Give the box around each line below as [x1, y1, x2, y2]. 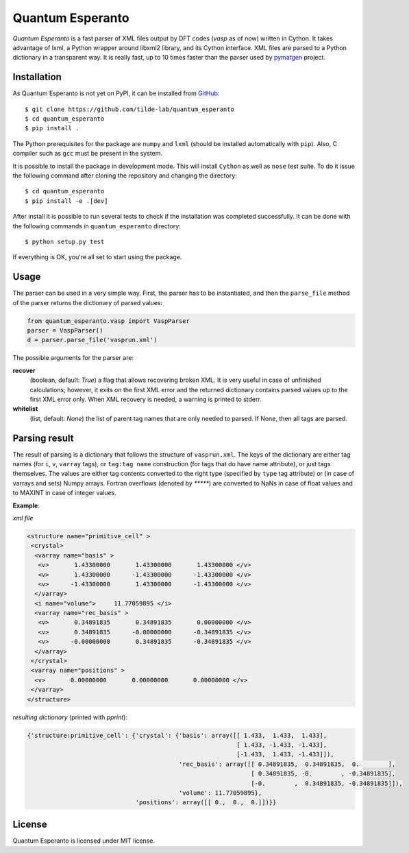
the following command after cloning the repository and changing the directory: [12, 171, 238, 180]
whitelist [12, 405, 38, 413]
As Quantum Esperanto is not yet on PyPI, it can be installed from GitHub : [12, 89, 220, 97]
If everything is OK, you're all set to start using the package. [12, 253, 182, 261]
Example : [12, 501, 40, 509]
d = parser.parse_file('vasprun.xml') [27, 336, 158, 344]
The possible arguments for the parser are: [12, 354, 134, 362]
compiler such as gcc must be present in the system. [12, 149, 163, 158]
